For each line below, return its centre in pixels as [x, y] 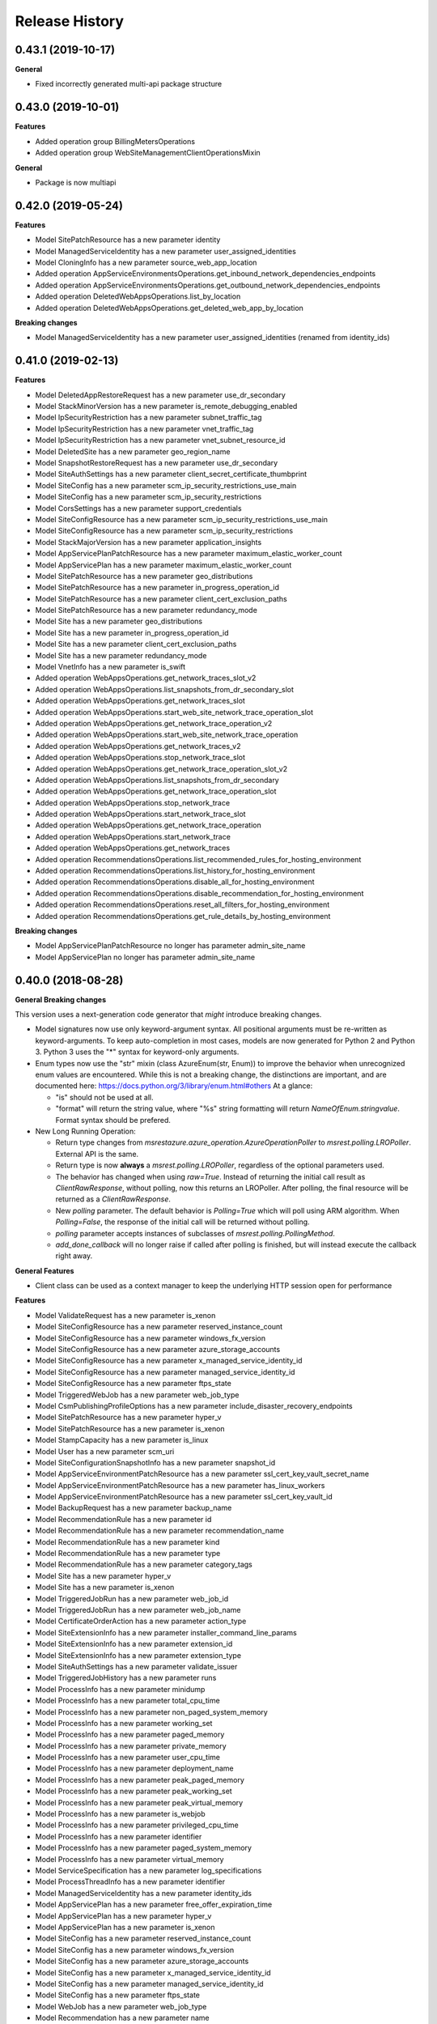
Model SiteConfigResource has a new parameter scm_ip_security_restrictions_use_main [181, 519]
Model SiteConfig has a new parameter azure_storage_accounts [142, 1961]
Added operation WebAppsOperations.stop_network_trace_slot [140, 758]
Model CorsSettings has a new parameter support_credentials [138, 508]
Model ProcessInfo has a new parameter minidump [120, 1689]
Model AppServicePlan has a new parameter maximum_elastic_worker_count [163, 565]
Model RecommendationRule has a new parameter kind [127, 1541]
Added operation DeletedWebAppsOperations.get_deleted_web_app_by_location [169, 308]
